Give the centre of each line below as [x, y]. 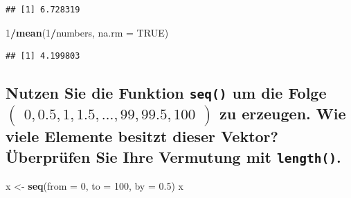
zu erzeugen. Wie [283, 113]
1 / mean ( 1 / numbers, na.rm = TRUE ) [87, 32]
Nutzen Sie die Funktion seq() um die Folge [166, 93]
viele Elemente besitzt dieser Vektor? [142, 136]
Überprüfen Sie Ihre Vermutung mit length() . [173, 156]
